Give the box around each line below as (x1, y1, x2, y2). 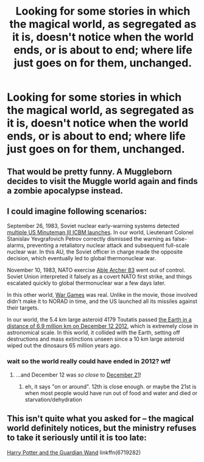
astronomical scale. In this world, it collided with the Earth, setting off (7, 329, 180, 336)
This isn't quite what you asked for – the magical (7, 413, 194, 424)
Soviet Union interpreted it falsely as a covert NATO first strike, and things (7, 273, 192, 280)
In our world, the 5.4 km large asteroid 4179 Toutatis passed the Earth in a (7, 316, 192, 324)
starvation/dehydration (24, 396, 83, 403)
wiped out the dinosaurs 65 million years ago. (7, 342, 121, 349)
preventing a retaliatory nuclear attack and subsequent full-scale (27, 242, 189, 249)
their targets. (7, 304, 39, 311)
